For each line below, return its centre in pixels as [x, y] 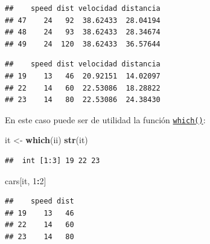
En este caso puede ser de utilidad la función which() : [105, 119]
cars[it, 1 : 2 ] [26, 180]
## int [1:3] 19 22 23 [52, 161]
